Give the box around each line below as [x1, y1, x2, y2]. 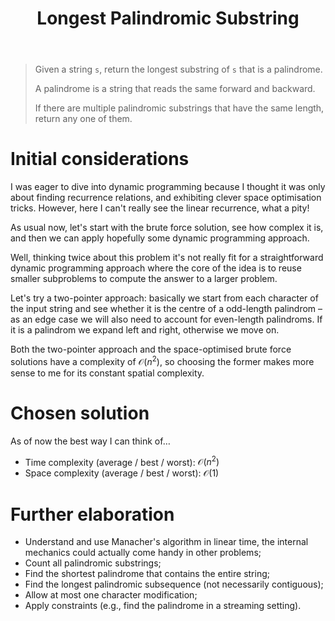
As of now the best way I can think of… [10, 435, 171, 447]
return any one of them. [34, 113, 133, 125]
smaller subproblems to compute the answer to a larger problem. [10, 273, 278, 285]
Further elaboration [10, 503, 175, 526]
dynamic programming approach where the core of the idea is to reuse [10, 262, 302, 274]
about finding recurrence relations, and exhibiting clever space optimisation [10, 192, 322, 204]
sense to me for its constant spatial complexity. [10, 367, 205, 379]
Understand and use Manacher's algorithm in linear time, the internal [24, 536, 309, 548]
